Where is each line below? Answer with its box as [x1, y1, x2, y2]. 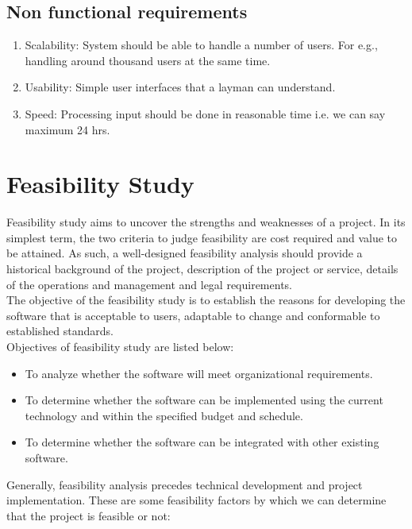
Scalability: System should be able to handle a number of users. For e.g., [25, 37, 378, 53]
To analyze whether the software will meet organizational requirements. [25, 365, 373, 381]
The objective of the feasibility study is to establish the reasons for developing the [6, 292, 406, 308]
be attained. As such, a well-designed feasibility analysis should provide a [6, 245, 363, 261]
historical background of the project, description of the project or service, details [6, 261, 399, 277]
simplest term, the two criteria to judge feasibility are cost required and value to [6, 229, 398, 245]
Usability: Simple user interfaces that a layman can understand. [25, 79, 336, 95]
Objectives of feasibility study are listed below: [6, 338, 234, 355]
